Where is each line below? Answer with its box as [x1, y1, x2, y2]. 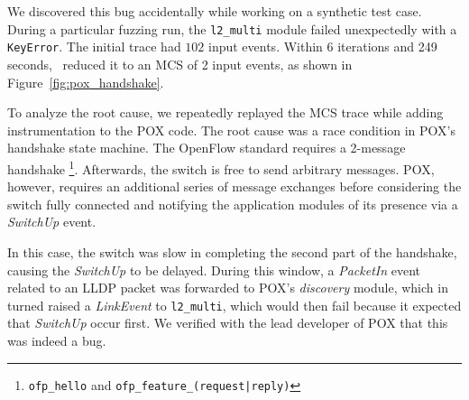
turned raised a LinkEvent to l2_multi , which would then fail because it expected [7, 295, 462, 314]
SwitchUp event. [7, 212, 97, 231]
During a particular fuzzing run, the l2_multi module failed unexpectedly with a [7, 19, 457, 38]
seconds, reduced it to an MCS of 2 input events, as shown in [7, 54, 353, 73]
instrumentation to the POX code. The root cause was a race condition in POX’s [7, 120, 456, 139]
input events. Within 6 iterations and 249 [207, 37, 437, 56]
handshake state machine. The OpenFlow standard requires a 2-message [7, 138, 406, 157]
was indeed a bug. [7, 330, 106, 349]
